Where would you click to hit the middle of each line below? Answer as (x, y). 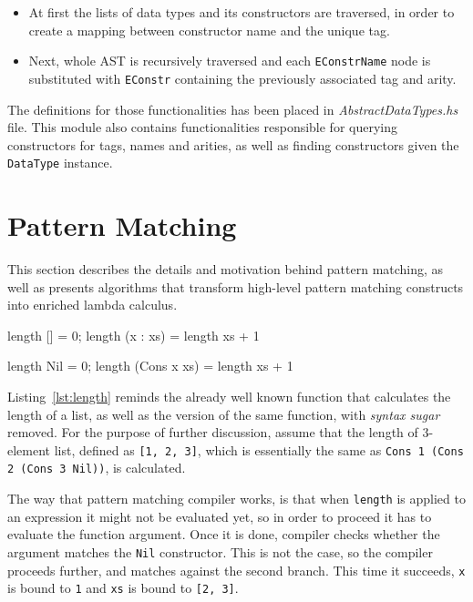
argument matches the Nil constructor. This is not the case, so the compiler (220, 551)
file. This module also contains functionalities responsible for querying (203, 127)
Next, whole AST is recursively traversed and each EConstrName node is (230, 61)
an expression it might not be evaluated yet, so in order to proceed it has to (220, 516)
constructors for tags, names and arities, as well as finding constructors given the (233, 144)
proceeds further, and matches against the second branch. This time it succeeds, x (236, 570)
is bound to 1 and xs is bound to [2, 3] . (123, 588)
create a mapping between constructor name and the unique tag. (209, 30)
